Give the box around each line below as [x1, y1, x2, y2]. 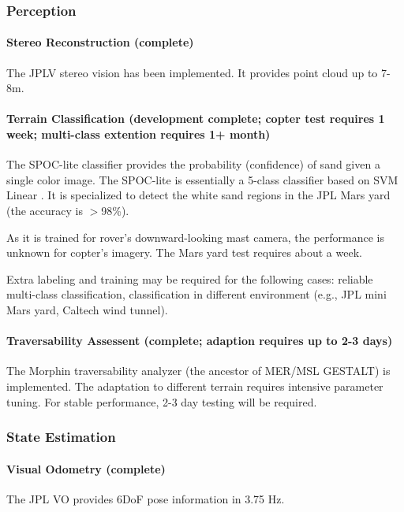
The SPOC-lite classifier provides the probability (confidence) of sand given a [6, 156, 380, 173]
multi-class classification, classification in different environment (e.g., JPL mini [6, 286, 387, 302]
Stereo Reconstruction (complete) [6, 34, 194, 50]
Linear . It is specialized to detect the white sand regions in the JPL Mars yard [6, 187, 391, 203]
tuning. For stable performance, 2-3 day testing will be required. [6, 393, 317, 410]
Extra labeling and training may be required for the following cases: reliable [6, 270, 373, 287]
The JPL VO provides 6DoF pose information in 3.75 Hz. [6, 490, 285, 506]
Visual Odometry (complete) [6, 460, 166, 477]
